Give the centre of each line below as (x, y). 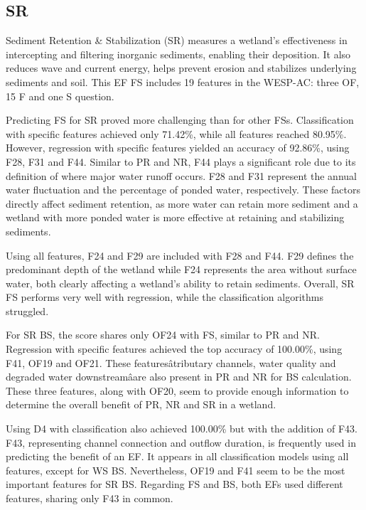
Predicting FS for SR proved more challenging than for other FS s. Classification (180, 120)
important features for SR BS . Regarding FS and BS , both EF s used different (174, 484)
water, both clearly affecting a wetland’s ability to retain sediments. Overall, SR (180, 283)
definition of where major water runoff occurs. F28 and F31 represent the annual (181, 175)
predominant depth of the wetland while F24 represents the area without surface (181, 269)
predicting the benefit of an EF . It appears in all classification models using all (177, 456)
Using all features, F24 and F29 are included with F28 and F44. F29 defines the (180, 255)
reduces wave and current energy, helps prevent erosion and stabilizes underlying (181, 68)
